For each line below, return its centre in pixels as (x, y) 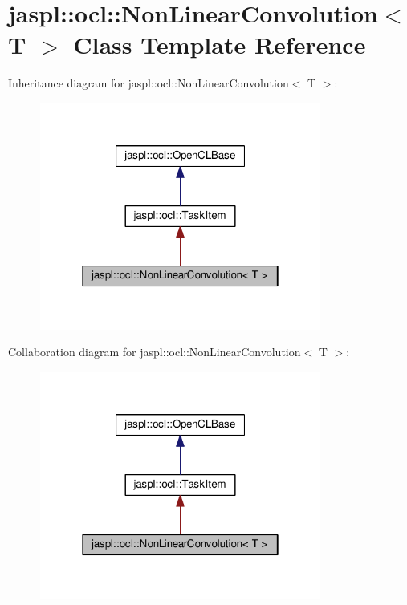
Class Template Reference (220, 45)
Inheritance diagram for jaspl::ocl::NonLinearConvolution (149, 83)
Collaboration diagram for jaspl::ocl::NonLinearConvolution (155, 352)
